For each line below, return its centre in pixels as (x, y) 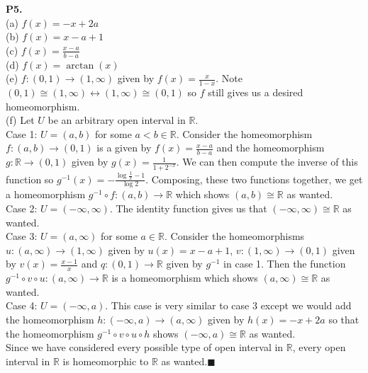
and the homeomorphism (271, 148)
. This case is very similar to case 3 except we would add (228, 305)
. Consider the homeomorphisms (235, 236)
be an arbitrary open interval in (117, 120)
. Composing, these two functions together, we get (254, 179)
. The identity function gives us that (188, 208)
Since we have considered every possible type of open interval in (145, 347)
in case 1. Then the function (285, 264)
